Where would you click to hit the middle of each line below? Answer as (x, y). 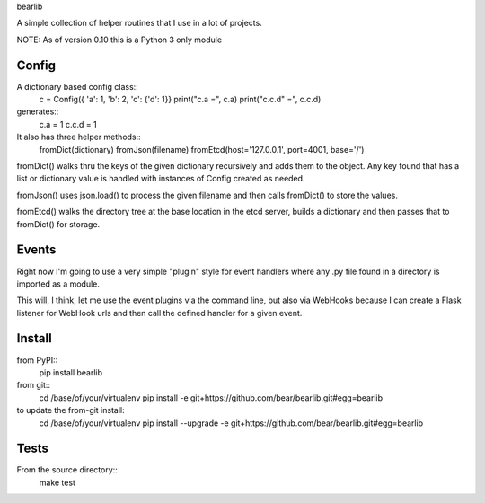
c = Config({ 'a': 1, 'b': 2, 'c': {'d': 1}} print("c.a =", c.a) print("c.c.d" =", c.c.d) (180, 100)
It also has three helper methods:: (79, 137)
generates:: (38, 111)
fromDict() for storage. (58, 224)
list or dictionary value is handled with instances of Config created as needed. (161, 179)
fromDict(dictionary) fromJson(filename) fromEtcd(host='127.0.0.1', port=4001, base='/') (202, 149)
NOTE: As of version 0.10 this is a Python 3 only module (119, 40)
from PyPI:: (37, 360)
